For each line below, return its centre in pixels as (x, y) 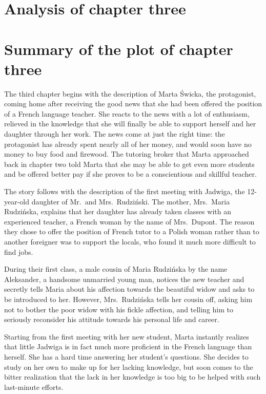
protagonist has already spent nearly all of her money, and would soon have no (128, 144)
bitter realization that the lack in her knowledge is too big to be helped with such (132, 377)
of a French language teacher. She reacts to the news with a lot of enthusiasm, (127, 113)
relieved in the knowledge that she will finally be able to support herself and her (130, 124)
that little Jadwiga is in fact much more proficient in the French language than (128, 346)
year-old (17, 201)
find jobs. (19, 251)
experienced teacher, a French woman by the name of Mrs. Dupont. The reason (129, 221)
